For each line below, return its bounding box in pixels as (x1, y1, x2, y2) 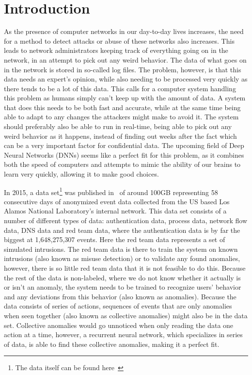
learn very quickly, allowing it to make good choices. (4, 169, 159, 179)
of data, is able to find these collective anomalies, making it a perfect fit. (4, 339, 220, 349)
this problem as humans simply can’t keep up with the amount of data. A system (4, 93, 246, 103)
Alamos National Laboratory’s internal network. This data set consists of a (4, 206, 227, 216)
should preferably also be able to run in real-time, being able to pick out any (4, 121, 232, 131)
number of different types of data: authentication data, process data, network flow (4, 215, 248, 226)
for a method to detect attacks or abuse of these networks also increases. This (4, 35, 235, 46)
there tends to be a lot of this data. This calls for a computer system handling (4, 83, 236, 93)
